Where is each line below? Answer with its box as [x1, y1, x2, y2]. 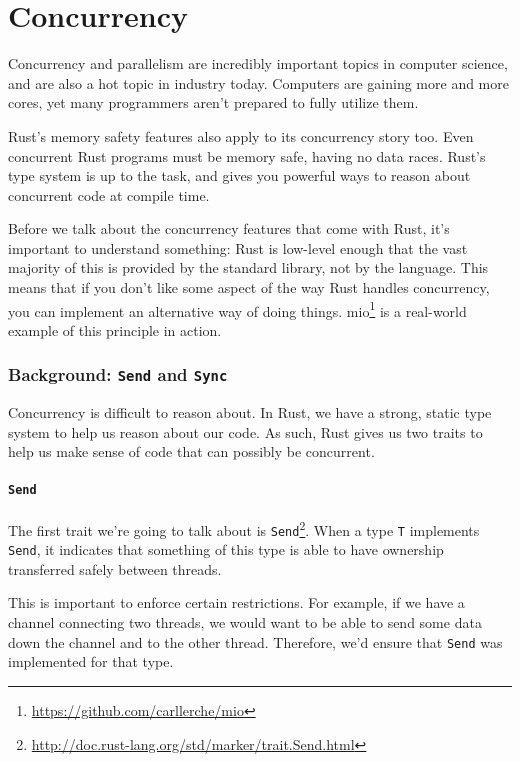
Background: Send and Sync [8, 362, 228, 387]
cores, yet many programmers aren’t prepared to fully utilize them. [8, 92, 419, 113]
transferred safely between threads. [8, 558, 222, 579]
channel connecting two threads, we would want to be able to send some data [8, 612, 482, 633]
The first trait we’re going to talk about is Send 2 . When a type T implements [8, 516, 480, 540]
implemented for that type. [8, 651, 174, 672]
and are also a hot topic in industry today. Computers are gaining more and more [8, 72, 509, 93]
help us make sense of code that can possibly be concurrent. [8, 441, 375, 462]
